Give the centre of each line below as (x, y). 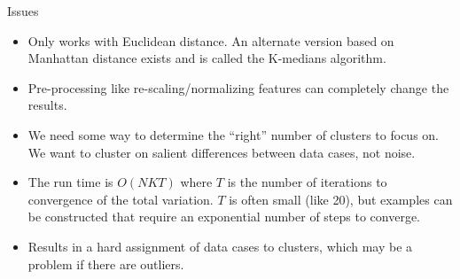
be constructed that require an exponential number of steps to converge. (224, 217)
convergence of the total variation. (121, 199)
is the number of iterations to (307, 182)
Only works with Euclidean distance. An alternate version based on (211, 40)
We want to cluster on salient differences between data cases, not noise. (222, 152)
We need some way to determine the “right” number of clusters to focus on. (233, 134)
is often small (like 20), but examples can (341, 199)
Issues (23, 11)
